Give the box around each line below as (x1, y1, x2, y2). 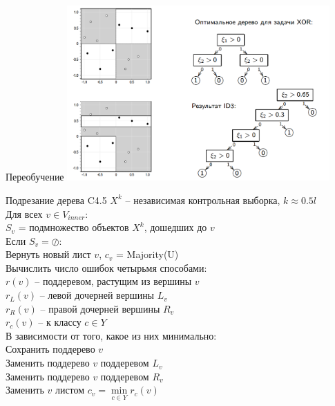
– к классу (38, 315, 82, 329)
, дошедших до (144, 220, 207, 234)
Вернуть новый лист (6, 247, 91, 261)
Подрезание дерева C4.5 (6, 192, 107, 207)
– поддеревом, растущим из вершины (35, 274, 192, 288)
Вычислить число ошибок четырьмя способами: (6, 260, 207, 275)
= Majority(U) (115, 247, 179, 261)
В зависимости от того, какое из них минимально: (6, 328, 217, 342)
